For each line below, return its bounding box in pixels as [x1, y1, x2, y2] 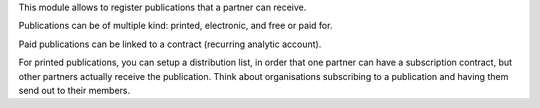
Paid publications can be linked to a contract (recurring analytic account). [18, 38, 322, 50]
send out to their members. [18, 84, 131, 96]
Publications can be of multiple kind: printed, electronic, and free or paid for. [18, 20, 333, 32]
